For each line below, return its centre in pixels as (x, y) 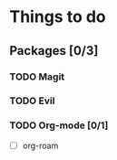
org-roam (40, 145)
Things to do (58, 17)
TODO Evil (32, 101)
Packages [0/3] (54, 51)
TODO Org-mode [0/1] (59, 125)
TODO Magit (37, 77)
